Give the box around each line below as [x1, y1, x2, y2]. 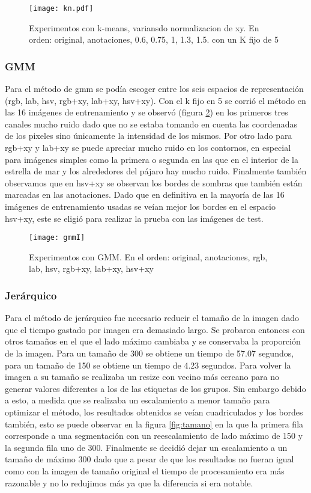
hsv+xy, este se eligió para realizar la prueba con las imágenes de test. [5, 212, 264, 224]
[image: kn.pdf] [29, 4, 94, 13]
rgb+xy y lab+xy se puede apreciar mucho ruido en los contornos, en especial [5, 141, 291, 154]
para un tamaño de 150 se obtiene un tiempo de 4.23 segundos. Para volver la [5, 358, 291, 371]
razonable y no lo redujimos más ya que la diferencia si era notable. [5, 476, 253, 489]
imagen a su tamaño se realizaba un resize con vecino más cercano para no [5, 370, 279, 383]
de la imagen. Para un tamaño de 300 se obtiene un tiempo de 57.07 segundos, [5, 347, 294, 360]
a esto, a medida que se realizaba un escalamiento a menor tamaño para [5, 394, 270, 406]
